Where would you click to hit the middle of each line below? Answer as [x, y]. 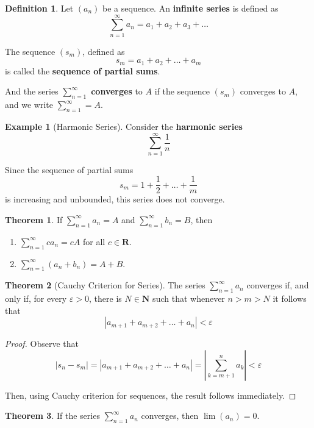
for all [94, 241]
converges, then [170, 416]
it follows [290, 298]
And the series [32, 91]
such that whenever [189, 298]
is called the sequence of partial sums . [83, 70]
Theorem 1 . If [34, 219]
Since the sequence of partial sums [69, 169]
